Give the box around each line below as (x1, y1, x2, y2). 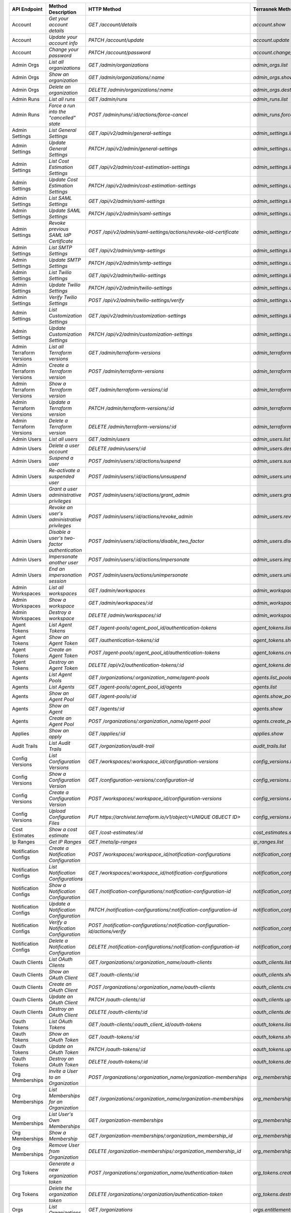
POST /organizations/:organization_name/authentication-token (88, 1169, 233, 1176)
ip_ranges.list (253, 838, 284, 845)
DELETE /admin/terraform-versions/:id (88, 424, 177, 430)
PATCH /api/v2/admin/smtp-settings (88, 260, 172, 266)
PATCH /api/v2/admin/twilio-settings (88, 284, 172, 291)
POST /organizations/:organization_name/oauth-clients (88, 984, 215, 990)
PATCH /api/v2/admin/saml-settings (88, 210, 171, 217)
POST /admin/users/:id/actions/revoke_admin (88, 513, 193, 520)
